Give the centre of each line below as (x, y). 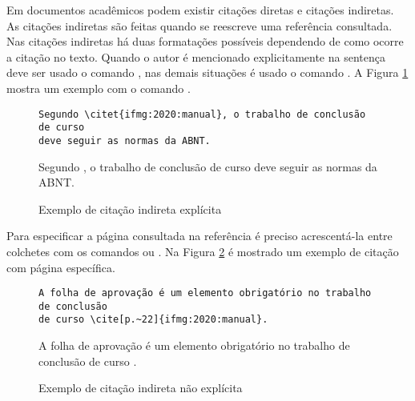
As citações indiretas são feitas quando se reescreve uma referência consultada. (199, 25)
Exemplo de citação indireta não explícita (141, 388)
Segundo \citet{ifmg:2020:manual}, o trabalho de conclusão (202, 114)
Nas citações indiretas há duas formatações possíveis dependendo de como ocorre (205, 41)
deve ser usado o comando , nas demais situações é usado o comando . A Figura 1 (207, 72)
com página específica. (61, 267)
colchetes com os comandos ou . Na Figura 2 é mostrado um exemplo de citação (203, 251)
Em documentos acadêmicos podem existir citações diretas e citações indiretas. (200, 10)
